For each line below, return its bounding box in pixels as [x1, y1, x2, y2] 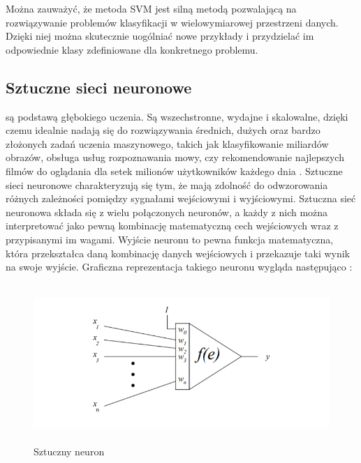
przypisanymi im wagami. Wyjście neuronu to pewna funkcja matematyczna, [6, 231, 334, 246]
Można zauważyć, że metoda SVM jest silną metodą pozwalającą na [6, 1, 297, 15]
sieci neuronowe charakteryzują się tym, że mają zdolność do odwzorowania [6, 177, 328, 192]
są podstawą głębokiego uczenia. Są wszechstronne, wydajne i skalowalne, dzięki [6, 109, 348, 123]
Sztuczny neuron [34, 444, 105, 459]
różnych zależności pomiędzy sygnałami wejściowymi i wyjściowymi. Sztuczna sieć [6, 191, 356, 206]
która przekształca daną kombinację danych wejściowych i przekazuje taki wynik [6, 245, 351, 260]
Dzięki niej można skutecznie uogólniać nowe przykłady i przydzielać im [6, 29, 314, 43]
